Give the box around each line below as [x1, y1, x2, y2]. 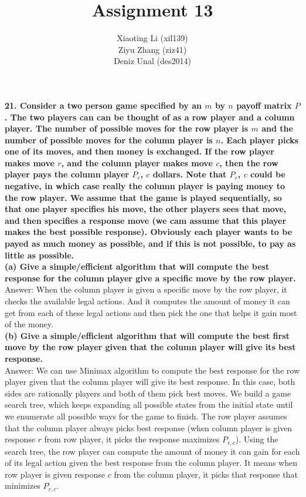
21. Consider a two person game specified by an [5, 99, 202, 111]
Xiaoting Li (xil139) [117, 32, 188, 44]
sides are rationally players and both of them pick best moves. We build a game [5, 387, 291, 399]
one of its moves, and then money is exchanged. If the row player [5, 145, 274, 157]
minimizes [5, 479, 40, 492]
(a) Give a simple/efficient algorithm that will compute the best [5, 260, 270, 273]
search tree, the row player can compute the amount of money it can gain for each [5, 445, 300, 457]
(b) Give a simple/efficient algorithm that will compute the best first [5, 329, 290, 341]
